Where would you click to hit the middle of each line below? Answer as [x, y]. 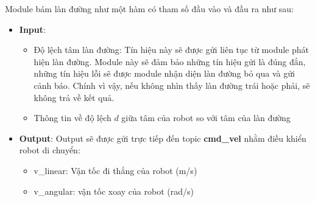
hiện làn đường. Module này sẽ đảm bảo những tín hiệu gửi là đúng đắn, [170, 61]
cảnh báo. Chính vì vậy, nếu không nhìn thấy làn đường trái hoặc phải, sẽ [172, 85]
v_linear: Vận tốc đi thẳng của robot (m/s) [115, 170]
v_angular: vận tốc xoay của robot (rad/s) [114, 191]
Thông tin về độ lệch [73, 118]
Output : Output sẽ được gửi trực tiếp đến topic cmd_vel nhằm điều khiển [163, 138]
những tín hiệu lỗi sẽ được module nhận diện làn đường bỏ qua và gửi [164, 73]
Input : [32, 29]
